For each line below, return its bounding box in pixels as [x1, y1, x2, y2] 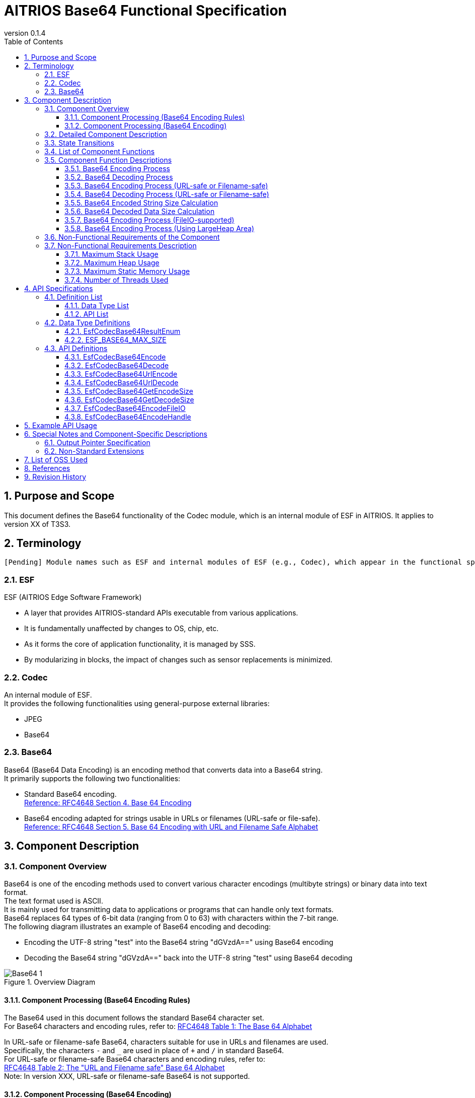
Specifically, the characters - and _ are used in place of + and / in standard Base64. [4, 1046, 284, 1055]
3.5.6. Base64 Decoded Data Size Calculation [64, 207, 215, 216]
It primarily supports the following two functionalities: [4, 774, 181, 783]
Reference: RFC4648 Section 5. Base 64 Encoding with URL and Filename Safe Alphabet [24, 822, 319, 831]
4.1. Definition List [44, 292, 103, 301]
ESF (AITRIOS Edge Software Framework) [4, 593, 142, 602]
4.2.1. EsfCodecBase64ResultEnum [64, 326, 181, 335]
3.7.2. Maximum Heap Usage [64, 258, 160, 267]
